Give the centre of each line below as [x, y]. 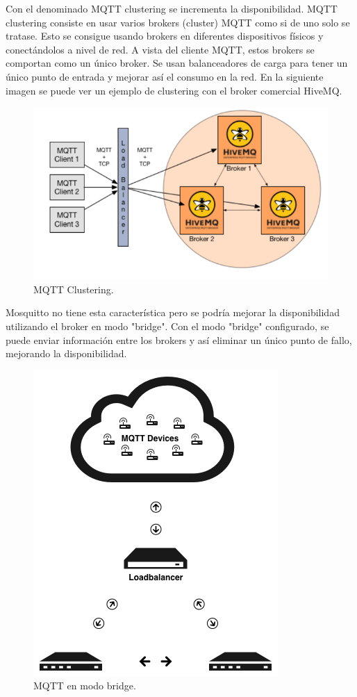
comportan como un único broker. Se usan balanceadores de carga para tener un [177, 63]
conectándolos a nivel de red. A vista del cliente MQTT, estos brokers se [160, 49]
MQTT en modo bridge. [85, 686]
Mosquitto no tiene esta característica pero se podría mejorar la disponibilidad [173, 312]
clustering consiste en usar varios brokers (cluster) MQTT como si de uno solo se [178, 22]
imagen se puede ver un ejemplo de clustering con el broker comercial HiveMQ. [174, 90]
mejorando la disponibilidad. [66, 353]
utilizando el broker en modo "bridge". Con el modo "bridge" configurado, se [167, 326]
